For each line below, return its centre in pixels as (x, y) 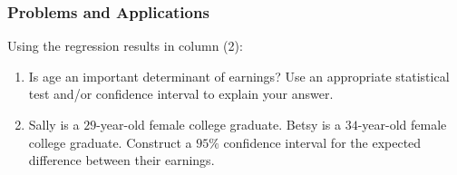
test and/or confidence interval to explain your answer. (181, 94)
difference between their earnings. (122, 160)
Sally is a (54, 124)
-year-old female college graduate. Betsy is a (219, 124)
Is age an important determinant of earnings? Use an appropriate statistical (239, 76)
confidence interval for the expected (322, 142)
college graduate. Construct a (110, 142)
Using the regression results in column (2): (125, 46)
